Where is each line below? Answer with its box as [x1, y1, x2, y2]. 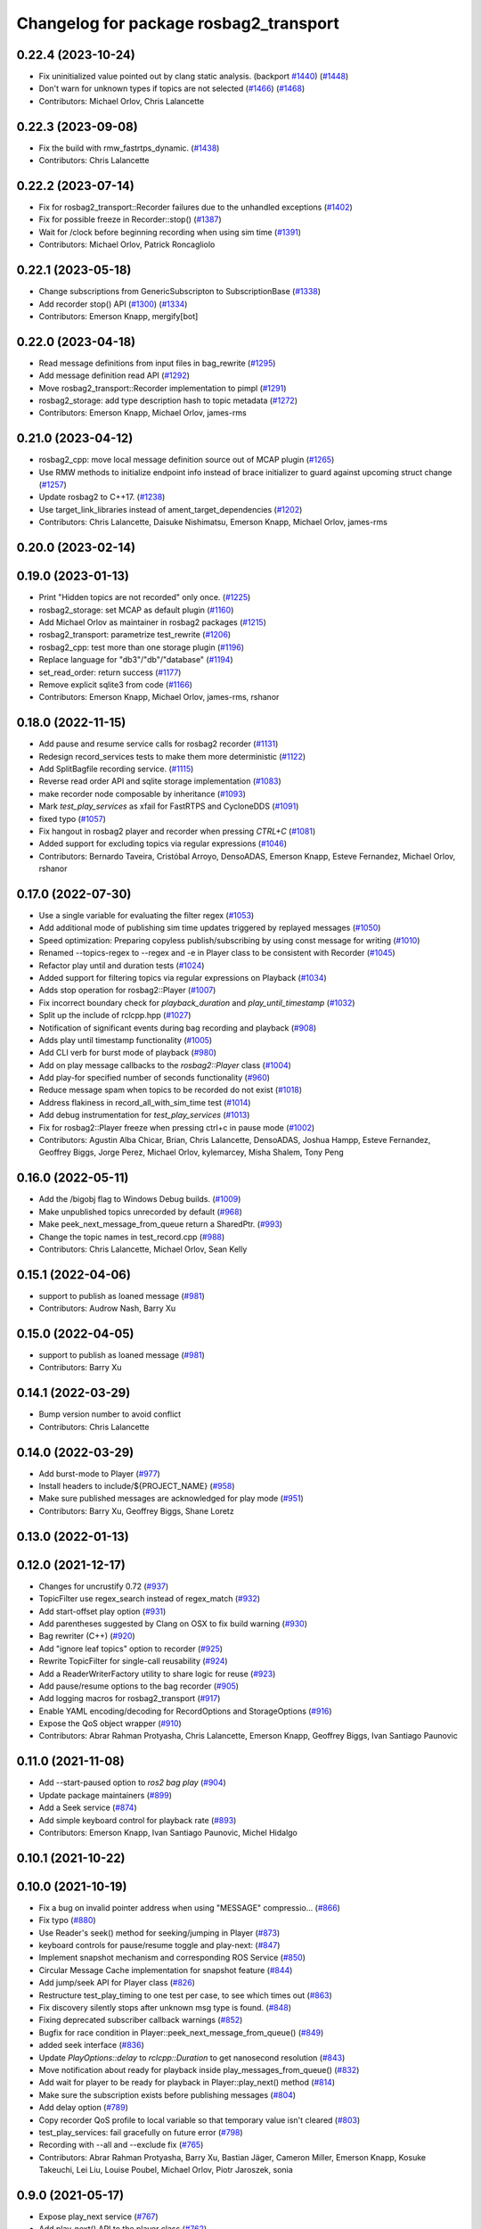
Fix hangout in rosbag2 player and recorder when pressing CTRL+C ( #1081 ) [38, 826, 316, 836]
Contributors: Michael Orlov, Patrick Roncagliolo [38, 239, 216, 250]
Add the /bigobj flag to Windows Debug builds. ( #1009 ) [38, 1194, 241, 1205]
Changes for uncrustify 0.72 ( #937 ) [38, 1581, 169, 1592]
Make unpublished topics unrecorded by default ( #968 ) [38, 1206, 242, 1217]
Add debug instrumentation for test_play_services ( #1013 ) [38, 1110, 250, 1121]
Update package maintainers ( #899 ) [38, 1789, 173, 1800]
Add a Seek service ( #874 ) [38, 1802, 137, 1814]
